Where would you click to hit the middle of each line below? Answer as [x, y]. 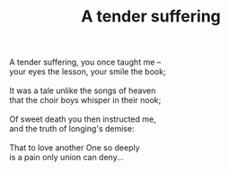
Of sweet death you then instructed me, [83, 119]
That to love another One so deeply [75, 148]
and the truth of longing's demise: [72, 129]
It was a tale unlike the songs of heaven [83, 90]
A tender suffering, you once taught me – [85, 62]
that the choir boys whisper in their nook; [85, 100]
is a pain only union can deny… [66, 158]
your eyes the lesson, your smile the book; [88, 72]
